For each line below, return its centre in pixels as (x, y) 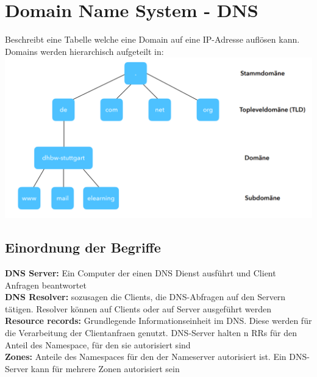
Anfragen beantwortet (46, 285)
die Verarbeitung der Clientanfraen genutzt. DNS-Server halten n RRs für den (151, 332)
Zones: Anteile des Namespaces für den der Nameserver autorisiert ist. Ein (146, 357)
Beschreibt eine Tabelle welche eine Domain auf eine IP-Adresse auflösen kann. (152, 39)
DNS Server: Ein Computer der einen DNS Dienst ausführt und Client (141, 272)
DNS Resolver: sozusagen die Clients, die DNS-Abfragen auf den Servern (145, 297)
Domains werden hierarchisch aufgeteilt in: (84, 51)
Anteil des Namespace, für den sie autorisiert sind (98, 344)
